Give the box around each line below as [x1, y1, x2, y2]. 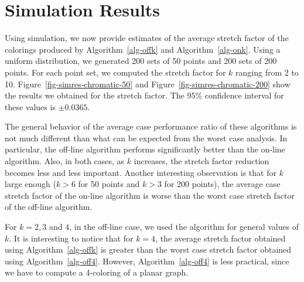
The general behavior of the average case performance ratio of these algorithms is [5, 120, 297, 132]
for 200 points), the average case [164, 178, 281, 190]
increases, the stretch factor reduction [134, 155, 269, 167]
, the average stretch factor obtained [155, 232, 286, 244]
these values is [5, 100, 56, 113]
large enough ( [5, 178, 56, 190]
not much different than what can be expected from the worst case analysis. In [5, 131, 288, 144]
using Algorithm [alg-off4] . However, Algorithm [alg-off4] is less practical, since [5, 254, 289, 267]
